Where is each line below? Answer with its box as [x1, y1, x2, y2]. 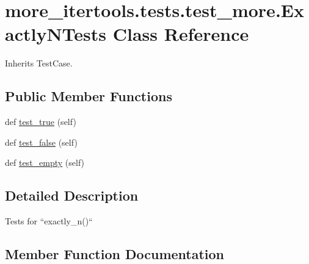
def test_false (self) [5, 135, 78, 148]
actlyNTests [5, 21, 107, 46]
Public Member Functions [5, 87, 172, 105]
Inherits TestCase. [5, 57, 73, 70]
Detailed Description [5, 186, 139, 205]
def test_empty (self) [5, 156, 85, 169]
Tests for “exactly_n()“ [5, 215, 93, 227]
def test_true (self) [5, 115, 76, 128]
